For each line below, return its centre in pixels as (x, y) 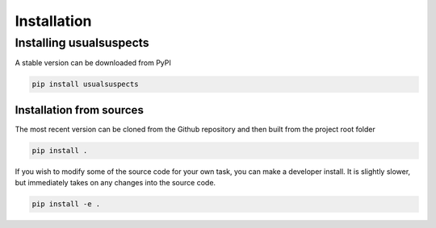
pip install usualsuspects (85, 84)
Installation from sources (80, 110)
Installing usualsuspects (82, 43)
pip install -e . (66, 204)
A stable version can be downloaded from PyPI (93, 63)
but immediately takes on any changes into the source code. (115, 183)
